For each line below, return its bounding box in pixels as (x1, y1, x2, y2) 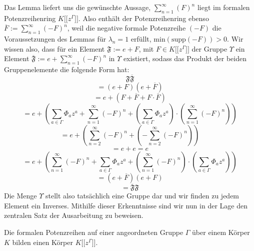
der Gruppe (191, 43, 227, 54)
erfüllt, (130, 34, 151, 44)
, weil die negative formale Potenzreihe (67, 23, 186, 33)
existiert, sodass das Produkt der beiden (123, 53, 246, 64)
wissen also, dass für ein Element (4, 43, 105, 54)
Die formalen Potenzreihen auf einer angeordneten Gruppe (4, 226, 183, 237)
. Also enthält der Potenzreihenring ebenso (78, 13, 209, 23)
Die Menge (4, 190, 37, 201)
